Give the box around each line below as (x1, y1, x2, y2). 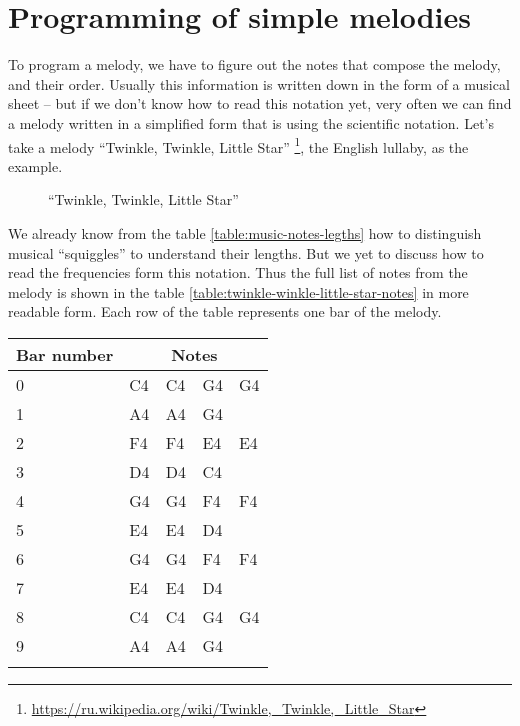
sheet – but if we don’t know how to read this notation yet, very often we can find (8, 93, 512, 114)
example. (8, 155, 63, 176)
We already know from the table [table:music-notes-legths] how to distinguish (8, 222, 482, 243)
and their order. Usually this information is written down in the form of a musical (8, 73, 510, 94)
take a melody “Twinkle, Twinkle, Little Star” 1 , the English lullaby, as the (8, 133, 469, 157)
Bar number (16, 342, 114, 366)
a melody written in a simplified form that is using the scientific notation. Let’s (8, 112, 494, 133)
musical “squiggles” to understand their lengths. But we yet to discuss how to (8, 242, 484, 263)
